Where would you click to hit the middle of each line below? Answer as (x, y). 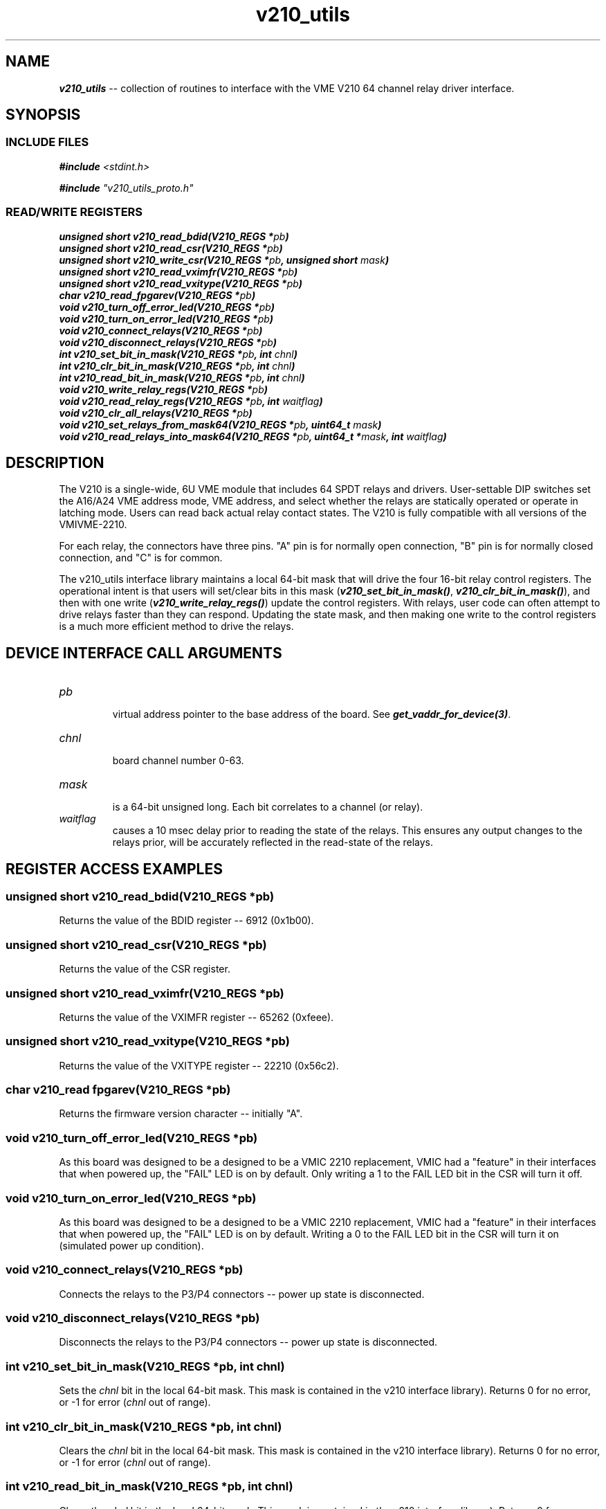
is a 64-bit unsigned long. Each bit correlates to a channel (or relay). (268, 807)
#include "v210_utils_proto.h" (126, 188)
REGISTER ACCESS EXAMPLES (114, 869)
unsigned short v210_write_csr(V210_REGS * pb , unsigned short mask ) (224, 260)
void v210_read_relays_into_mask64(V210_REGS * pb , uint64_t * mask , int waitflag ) (253, 436)
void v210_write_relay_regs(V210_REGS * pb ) (163, 389)
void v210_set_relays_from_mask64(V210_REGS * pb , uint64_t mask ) (220, 424)
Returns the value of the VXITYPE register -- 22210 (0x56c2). (199, 1065)
